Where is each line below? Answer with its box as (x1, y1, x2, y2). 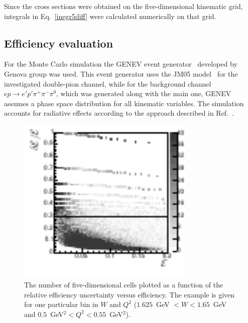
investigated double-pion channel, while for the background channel (4, 78, 211, 89)
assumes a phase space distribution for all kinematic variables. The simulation (4, 98, 244, 108)
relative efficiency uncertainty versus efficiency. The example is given (24, 289, 235, 299)
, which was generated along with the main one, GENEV (56, 88, 231, 99)
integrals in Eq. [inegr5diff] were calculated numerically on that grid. (4, 11, 216, 21)
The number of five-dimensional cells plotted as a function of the (24, 279, 223, 290)
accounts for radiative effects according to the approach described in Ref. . (4, 108, 234, 118)
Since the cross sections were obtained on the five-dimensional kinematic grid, (4, 1, 243, 11)
